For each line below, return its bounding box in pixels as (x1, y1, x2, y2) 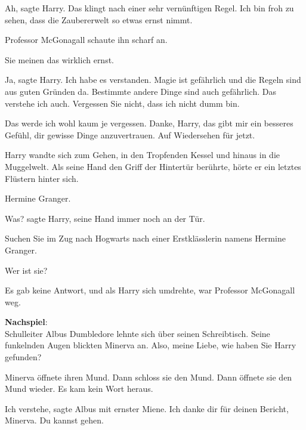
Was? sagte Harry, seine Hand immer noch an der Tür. (5, 212, 205, 224)
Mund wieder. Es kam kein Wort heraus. (5, 382, 153, 395)
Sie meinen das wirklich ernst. (5, 53, 115, 66)
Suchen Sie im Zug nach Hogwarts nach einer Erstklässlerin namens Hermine (5, 232, 286, 245)
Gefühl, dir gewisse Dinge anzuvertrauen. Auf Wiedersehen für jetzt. (5, 128, 255, 141)
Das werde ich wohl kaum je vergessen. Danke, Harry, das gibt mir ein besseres (5, 117, 293, 129)
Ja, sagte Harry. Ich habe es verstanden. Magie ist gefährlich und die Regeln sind (5, 73, 301, 86)
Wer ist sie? (5, 264, 48, 276)
